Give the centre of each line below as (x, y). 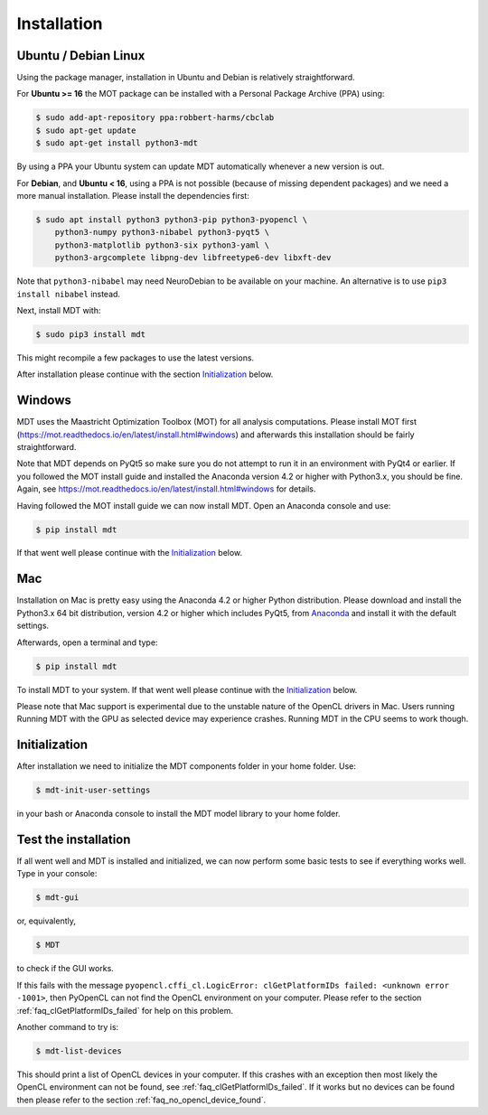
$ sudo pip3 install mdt (91, 334)
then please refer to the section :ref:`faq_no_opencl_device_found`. (141, 1100)
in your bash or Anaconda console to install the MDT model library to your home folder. (178, 814)
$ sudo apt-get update (86, 130)
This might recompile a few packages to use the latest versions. (136, 358)
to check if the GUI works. (66, 969)
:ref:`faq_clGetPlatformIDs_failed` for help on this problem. (125, 1010)
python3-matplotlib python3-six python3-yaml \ (162, 245)
